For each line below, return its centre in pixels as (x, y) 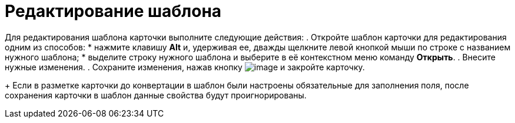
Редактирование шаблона (113, 11)
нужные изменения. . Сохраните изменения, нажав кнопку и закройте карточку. (185, 67)
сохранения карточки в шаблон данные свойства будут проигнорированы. (156, 95)
